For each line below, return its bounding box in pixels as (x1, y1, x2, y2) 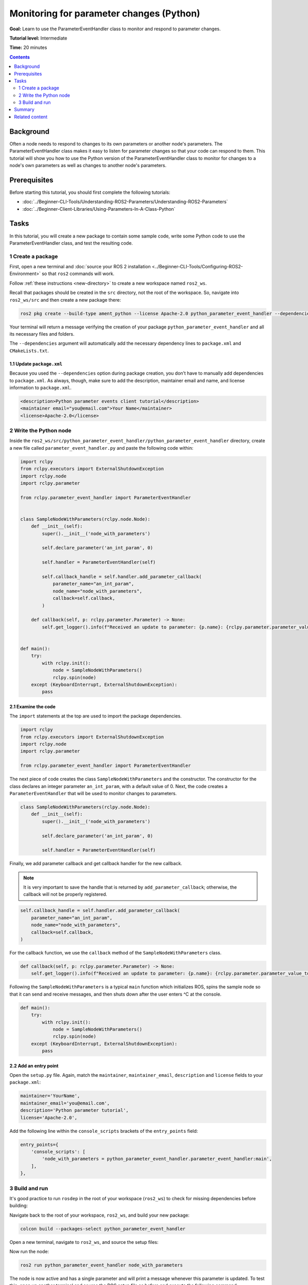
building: (9, 1203, 28, 1209)
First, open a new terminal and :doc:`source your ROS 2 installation (9, 264, 151, 270)
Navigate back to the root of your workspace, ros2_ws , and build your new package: (9, 1212, 190, 1218)
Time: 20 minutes (9, 44, 47, 51)
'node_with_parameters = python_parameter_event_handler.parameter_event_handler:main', (42, 1156, 272, 1162)
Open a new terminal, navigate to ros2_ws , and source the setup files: (9, 1239, 159, 1245)
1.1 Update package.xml (9, 360, 63, 367)
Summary (14, 106, 35, 113)
